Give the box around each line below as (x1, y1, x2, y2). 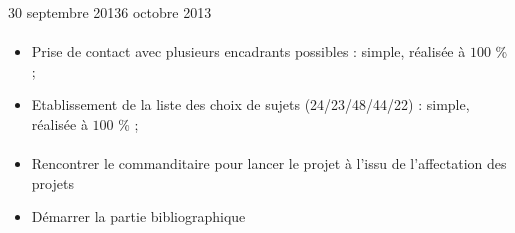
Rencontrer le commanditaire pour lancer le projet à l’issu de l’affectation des (31, 153, 507, 174)
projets (31, 172, 74, 193)
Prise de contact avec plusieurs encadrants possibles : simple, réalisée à (31, 41, 466, 62)
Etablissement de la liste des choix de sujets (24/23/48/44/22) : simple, (31, 94, 470, 115)
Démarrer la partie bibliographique (31, 206, 246, 227)
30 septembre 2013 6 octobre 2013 (8, 2, 212, 22)
